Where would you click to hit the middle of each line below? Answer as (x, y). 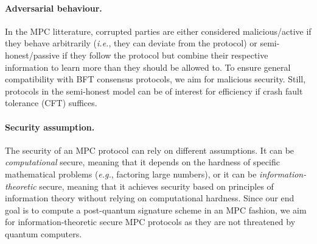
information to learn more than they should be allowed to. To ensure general (148, 67)
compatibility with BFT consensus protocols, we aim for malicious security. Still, (155, 79)
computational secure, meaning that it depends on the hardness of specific (142, 162)
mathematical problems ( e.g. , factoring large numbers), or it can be (131, 174)
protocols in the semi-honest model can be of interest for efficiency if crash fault (154, 91)
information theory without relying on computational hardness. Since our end (150, 198)
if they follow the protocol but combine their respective (165, 55)
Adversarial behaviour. (54, 8)
